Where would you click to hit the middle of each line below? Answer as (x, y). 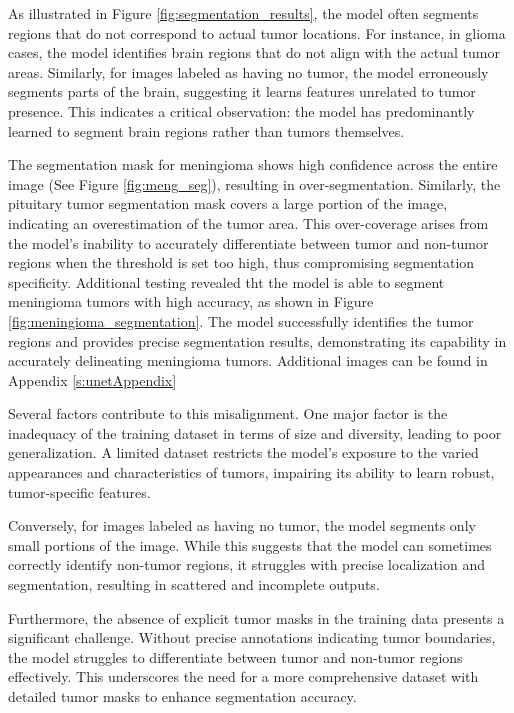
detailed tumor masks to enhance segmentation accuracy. (182, 696)
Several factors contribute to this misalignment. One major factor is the (228, 413)
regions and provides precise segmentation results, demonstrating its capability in (257, 340)
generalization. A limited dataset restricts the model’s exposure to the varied (243, 452)
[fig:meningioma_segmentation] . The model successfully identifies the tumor (241, 320)
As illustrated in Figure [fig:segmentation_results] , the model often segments (243, 13)
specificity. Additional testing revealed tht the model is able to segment (226, 281)
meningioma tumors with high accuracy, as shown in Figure (191, 301)
